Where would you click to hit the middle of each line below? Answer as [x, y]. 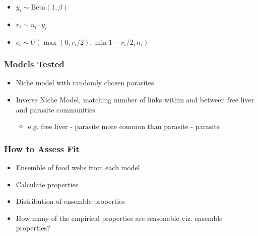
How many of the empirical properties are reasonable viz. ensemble [119, 218]
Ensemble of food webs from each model [78, 167]
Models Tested [34, 64]
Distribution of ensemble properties [70, 201]
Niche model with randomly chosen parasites [85, 83]
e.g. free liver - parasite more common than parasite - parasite [124, 126]
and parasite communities [55, 109]
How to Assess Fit [42, 148]
